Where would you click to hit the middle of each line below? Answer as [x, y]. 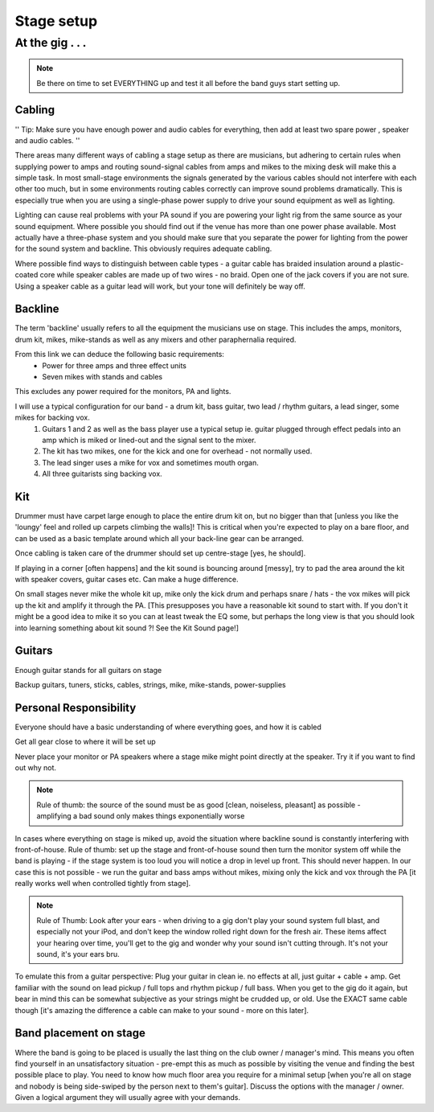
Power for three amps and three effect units [114, 365]
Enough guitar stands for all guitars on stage [88, 670]
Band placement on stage [80, 1033]
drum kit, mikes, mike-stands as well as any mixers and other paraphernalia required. [156, 339]
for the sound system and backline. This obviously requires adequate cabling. [143, 248]
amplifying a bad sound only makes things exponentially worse [141, 816]
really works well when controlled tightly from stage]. [103, 884]
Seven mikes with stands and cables [102, 377]
